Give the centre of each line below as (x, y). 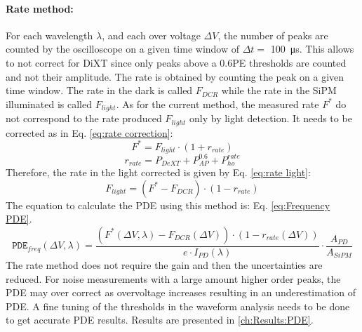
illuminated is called (49, 104)
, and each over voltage (151, 35)
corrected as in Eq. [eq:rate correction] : (89, 132)
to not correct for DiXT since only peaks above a (111, 62)
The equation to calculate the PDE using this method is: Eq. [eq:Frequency (168, 205)
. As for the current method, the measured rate (217, 104)
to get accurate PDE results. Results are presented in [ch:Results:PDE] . (160, 320)
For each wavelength (49, 35)
